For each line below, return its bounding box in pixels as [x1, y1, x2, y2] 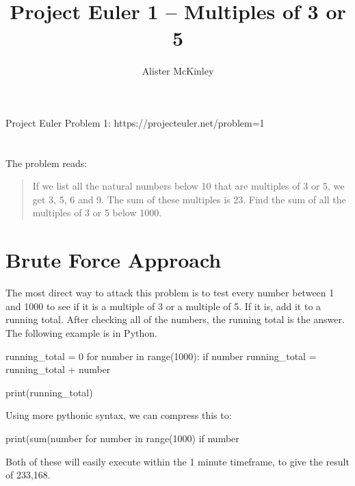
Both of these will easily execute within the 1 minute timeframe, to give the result [5, 454, 350, 468]
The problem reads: [5, 155, 88, 170]
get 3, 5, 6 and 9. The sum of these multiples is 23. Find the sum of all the [32, 192, 346, 206]
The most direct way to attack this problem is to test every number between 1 [5, 285, 334, 300]
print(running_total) [5, 385, 93, 399]
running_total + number [5, 362, 111, 376]
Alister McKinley [142, 64, 214, 78]
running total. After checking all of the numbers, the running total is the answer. [5, 312, 345, 327]
